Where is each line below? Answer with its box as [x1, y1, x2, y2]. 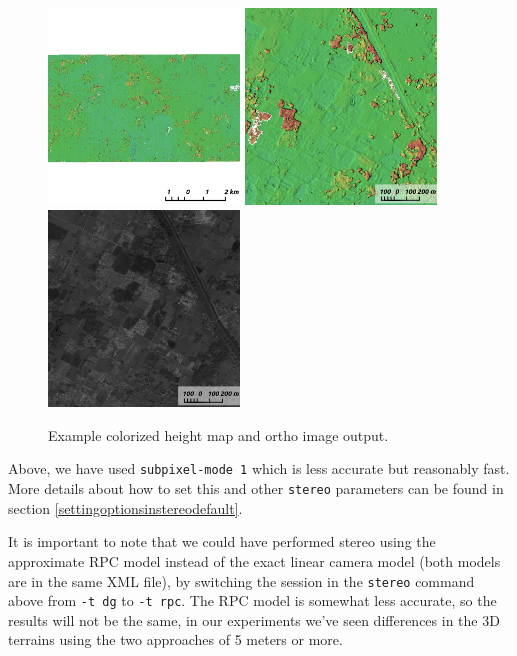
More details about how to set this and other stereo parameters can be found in [8, 478, 504, 499]
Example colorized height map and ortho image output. [48, 424, 389, 445]
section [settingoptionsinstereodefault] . [8, 497, 243, 518]
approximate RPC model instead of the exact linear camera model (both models [8, 550, 501, 571]
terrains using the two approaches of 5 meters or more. [8, 629, 343, 650]
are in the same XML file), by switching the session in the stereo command [8, 570, 475, 591]
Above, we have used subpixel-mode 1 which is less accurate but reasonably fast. [8, 458, 510, 479]
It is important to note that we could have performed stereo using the [8, 531, 436, 552]
